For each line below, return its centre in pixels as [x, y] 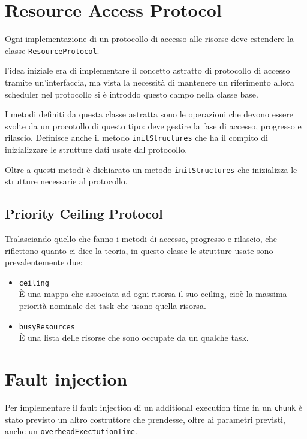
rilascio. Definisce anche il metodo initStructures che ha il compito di [136, 137]
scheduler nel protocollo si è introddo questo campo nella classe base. [132, 94]
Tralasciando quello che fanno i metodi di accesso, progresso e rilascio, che [141, 239]
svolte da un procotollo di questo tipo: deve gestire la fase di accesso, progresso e [153, 125]
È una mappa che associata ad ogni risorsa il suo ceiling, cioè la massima [153, 294]
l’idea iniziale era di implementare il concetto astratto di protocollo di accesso [148, 70]
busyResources [47, 327]
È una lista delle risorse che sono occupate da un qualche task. [134, 337]
